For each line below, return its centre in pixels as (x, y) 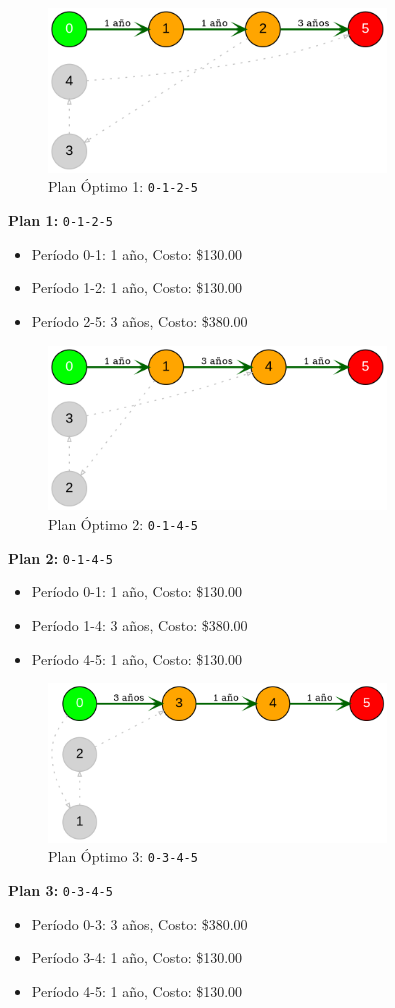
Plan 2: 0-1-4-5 (60, 557)
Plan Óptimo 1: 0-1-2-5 (123, 186)
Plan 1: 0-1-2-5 (60, 220)
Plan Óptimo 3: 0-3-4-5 (123, 856)
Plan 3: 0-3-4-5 (60, 890)
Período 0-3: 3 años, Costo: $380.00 (139, 923)
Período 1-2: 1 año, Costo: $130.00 (137, 287)
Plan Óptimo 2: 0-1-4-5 (123, 524)
